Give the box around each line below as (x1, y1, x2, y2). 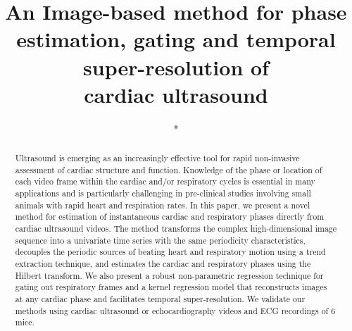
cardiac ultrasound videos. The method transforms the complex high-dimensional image (15, 223, 337, 235)
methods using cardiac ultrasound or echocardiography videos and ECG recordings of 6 (15, 304, 336, 316)
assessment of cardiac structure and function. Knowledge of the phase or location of (15, 163, 322, 175)
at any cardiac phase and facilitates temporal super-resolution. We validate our (15, 292, 306, 304)
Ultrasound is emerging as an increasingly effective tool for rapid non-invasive (15, 152, 300, 164)
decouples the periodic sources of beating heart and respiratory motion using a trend (15, 246, 326, 258)
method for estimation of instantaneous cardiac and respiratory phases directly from (15, 211, 325, 223)
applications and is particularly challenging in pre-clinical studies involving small (15, 187, 311, 199)
